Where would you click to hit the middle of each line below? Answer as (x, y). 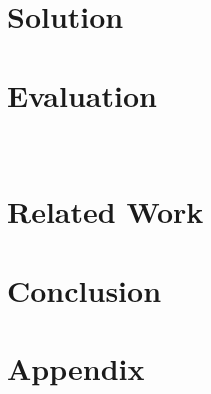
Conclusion (84, 289)
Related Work (105, 211)
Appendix (76, 368)
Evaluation (82, 94)
